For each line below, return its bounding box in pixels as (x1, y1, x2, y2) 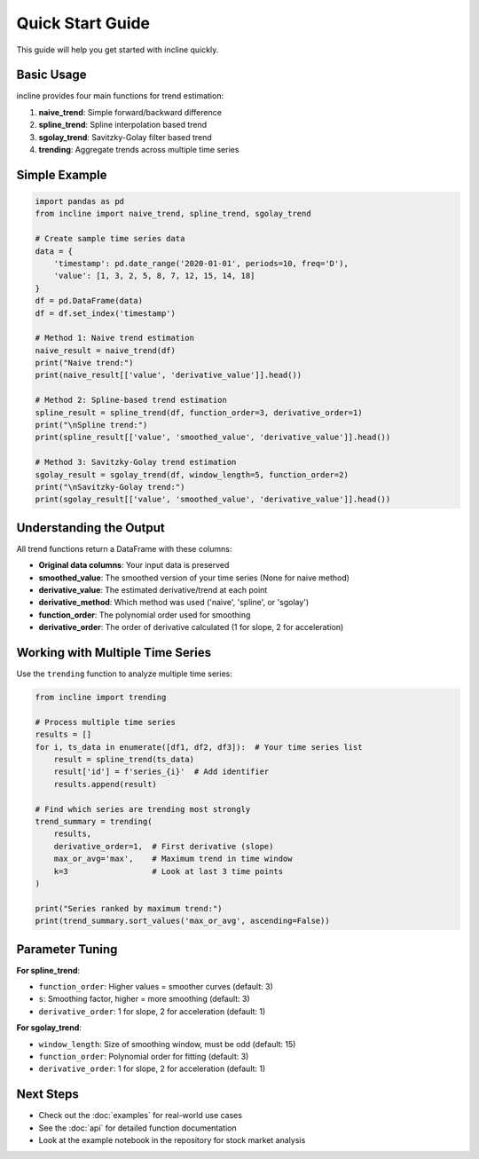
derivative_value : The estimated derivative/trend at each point (38, 585, 268, 595)
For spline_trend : (16, 965, 80, 975)
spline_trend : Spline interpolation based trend (38, 120, 208, 130)
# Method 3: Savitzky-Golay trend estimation (35, 457, 237, 468)
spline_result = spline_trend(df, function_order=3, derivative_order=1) (35, 407, 363, 417)
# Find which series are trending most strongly (35, 804, 251, 814)
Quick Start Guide (16, 13, 151, 33)
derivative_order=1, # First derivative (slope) (53, 841, 274, 851)
